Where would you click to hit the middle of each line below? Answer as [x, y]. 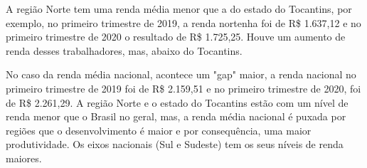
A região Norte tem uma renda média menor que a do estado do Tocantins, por [179, 9]
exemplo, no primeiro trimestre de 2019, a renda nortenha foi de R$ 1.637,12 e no [183, 22]
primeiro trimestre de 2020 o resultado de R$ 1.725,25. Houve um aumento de [176, 37]
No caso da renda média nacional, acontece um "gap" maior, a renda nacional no [181, 74]
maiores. [24, 158]
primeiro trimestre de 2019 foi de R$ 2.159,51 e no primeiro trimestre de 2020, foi [183, 88]
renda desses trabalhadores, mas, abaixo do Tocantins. [124, 50]
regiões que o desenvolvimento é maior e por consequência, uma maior [159, 130]
